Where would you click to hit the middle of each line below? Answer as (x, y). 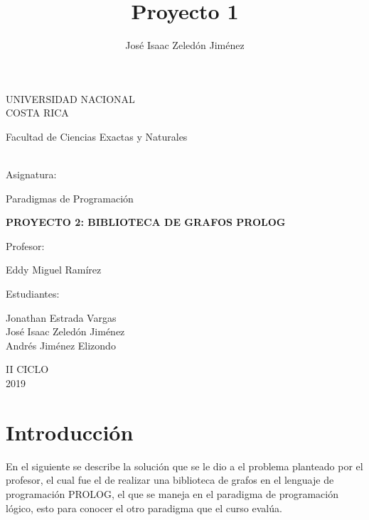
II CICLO (27, 369)
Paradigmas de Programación (70, 198)
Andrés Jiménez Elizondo (61, 345)
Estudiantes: (33, 294)
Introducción (70, 432)
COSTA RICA (37, 113)
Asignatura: (31, 174)
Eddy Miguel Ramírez (54, 270)
